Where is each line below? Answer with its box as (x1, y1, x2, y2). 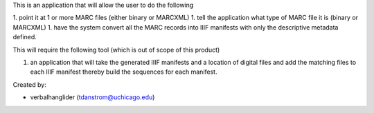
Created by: (12, 80, 46, 89)
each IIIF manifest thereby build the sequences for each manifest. (30, 68, 217, 76)
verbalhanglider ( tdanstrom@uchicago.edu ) (30, 93, 155, 101)
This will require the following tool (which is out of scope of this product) (12, 45, 220, 54)
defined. (12, 33, 37, 41)
